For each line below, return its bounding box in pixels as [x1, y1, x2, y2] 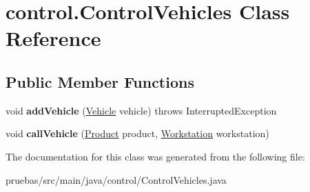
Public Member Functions [6, 71, 194, 92]
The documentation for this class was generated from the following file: [6, 149, 305, 163]
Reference [6, 24, 101, 52]
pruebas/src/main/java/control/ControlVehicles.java [6, 172, 227, 187]
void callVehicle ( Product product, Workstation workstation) [6, 126, 269, 141]
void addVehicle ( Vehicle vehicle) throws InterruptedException [6, 103, 277, 117]
